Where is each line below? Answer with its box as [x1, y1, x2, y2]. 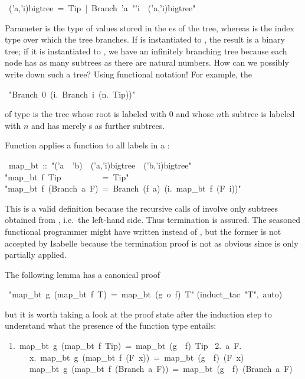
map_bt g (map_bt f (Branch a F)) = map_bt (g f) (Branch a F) [29, 362, 293, 375]
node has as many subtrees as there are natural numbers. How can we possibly [5, 56, 289, 69]
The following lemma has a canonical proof [5, 268, 160, 280]
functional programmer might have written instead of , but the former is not [5, 225, 281, 237]
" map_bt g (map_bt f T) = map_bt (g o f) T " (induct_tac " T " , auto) [9, 288, 283, 300]
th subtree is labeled [221, 108, 295, 120]
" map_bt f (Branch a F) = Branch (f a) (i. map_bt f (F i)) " [5, 182, 241, 195]
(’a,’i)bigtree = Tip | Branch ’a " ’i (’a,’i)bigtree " [8, 2, 196, 14]
